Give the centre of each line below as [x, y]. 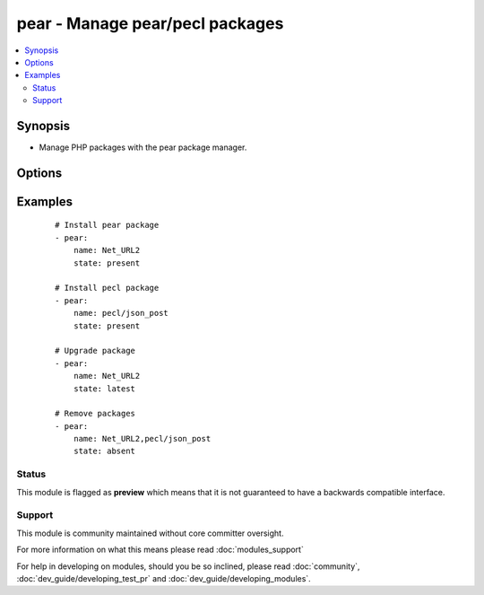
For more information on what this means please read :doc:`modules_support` [160, 550]
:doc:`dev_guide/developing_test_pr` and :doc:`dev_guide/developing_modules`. [164, 578]
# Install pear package [107, 225]
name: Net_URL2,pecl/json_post [142, 439]
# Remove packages [95, 414]
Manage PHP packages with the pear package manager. [143, 147]
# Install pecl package [107, 288]
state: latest [104, 389]
